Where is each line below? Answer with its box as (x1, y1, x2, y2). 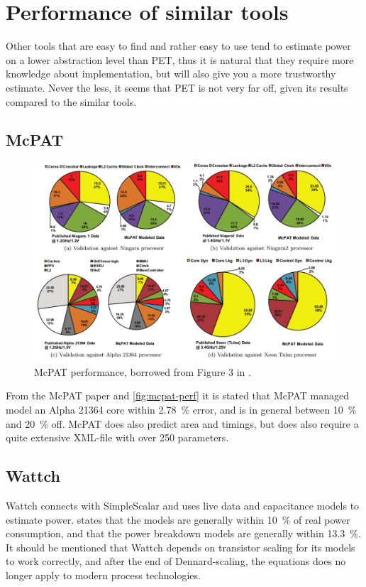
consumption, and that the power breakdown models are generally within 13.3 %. (6, 526, 361, 541)
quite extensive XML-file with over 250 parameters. (6, 430, 229, 445)
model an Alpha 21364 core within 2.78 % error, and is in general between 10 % (6, 402, 357, 416)
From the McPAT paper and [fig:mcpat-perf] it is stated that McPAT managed (6, 388, 349, 403)
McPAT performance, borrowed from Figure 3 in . (34, 364, 251, 379)
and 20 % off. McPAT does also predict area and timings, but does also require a (6, 416, 359, 431)
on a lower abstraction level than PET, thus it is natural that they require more (6, 52, 354, 67)
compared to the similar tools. (6, 94, 137, 109)
